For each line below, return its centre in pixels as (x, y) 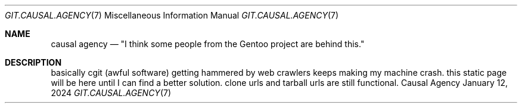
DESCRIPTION (33, 62)
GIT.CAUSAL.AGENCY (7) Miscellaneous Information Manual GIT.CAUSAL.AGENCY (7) (172, 15)
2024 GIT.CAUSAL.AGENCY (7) (111, 93)
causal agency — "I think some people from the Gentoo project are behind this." (208, 44)
